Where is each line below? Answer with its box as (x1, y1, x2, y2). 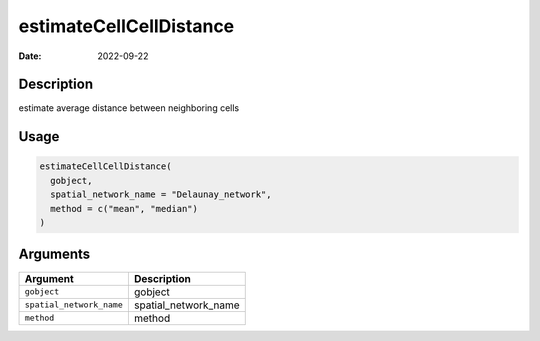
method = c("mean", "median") (50, 203, 199, 214)
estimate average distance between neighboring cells (18, 102, 240, 114)
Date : (18, 50, 42, 62)
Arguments (18, 246, 91, 263)
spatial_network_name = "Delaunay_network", (50, 189, 272, 200)
